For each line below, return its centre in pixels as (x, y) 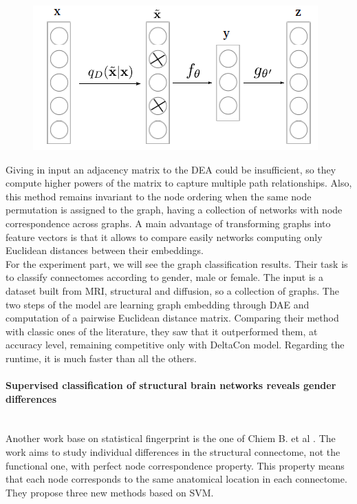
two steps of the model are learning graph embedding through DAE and (158, 304)
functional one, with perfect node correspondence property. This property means (175, 465)
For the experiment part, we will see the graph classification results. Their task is (177, 263)
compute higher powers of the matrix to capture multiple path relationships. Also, (179, 183)
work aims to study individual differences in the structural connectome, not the (173, 452)
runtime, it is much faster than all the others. (101, 358)
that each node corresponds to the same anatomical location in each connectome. (176, 479)
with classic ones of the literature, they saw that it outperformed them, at (162, 331)
